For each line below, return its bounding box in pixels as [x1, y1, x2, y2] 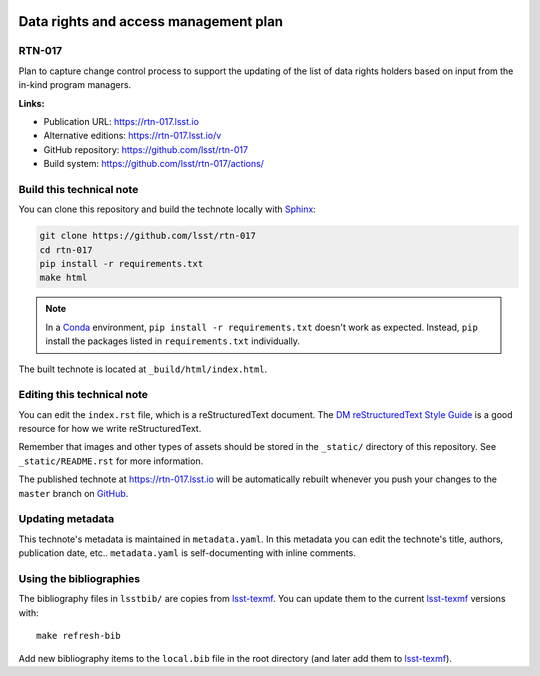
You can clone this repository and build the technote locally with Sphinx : [18, 203, 317, 215]
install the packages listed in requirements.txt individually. [45, 335, 300, 347]
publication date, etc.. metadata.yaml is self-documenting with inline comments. [18, 547, 357, 559]
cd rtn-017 [39, 244, 93, 255]
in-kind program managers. [18, 79, 132, 91]
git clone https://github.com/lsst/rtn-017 [39, 230, 257, 242]
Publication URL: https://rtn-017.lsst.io [43, 115, 200, 127]
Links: [18, 97, 45, 109]
